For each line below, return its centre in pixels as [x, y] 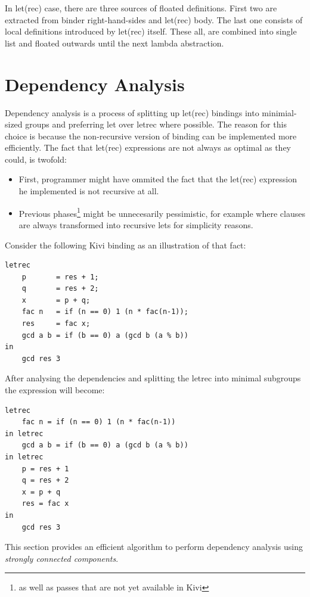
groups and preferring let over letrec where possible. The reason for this [156, 124]
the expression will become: [55, 390]
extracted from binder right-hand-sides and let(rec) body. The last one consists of [154, 19]
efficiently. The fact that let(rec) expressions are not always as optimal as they [148, 147]
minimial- [279, 112]
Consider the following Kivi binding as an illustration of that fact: [125, 245]
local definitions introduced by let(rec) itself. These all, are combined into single [151, 31]
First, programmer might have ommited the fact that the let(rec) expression [158, 179]
